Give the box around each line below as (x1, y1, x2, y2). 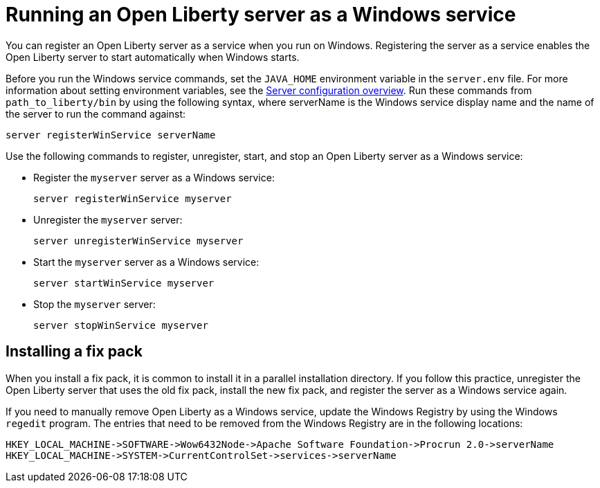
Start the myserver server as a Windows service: (33, 255, 260, 268)
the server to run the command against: (6, 107, 185, 120)
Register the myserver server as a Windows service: (33, 171, 275, 183)
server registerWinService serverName (6, 129, 216, 141)
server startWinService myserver (33, 277, 215, 289)
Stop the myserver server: (33, 298, 156, 310)
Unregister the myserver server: (33, 213, 183, 226)
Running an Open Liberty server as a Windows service (6, 3, 516, 26)
